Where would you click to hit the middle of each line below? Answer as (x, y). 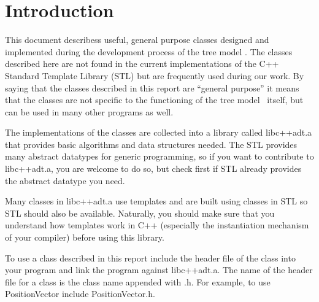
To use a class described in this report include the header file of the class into (150, 257)
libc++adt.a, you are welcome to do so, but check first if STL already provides (153, 168)
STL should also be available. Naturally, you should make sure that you (140, 213)
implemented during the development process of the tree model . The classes (149, 51)
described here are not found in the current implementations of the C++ (142, 64)
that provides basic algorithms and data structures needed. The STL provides (151, 144)
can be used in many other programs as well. (89, 111)
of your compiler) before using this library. (85, 237)
